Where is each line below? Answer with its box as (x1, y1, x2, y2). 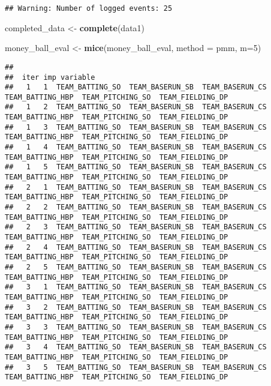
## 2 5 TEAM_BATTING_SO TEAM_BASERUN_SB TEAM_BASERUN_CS (5, 262, 267, 271)
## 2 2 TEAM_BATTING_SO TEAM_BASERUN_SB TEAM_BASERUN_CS (5, 203, 267, 212)
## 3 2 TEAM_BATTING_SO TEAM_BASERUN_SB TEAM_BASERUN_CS (5, 303, 267, 312)
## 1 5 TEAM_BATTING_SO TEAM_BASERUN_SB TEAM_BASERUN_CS (5, 163, 267, 172)
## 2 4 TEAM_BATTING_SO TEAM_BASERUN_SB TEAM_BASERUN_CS (5, 243, 267, 252)
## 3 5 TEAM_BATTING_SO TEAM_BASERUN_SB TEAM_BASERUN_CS (5, 363, 267, 372)
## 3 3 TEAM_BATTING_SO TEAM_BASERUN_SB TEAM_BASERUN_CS (5, 322, 267, 331)
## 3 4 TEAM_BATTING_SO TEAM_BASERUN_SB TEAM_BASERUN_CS (5, 343, 267, 352)
